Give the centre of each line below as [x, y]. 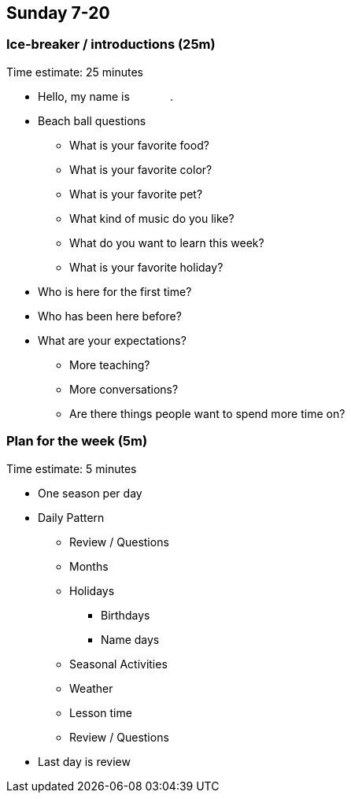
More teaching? [110, 364]
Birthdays [126, 615]
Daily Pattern [71, 517]
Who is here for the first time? [115, 291]
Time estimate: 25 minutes [75, 72]
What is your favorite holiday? [146, 267]
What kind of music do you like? [152, 218]
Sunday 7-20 [58, 13]
